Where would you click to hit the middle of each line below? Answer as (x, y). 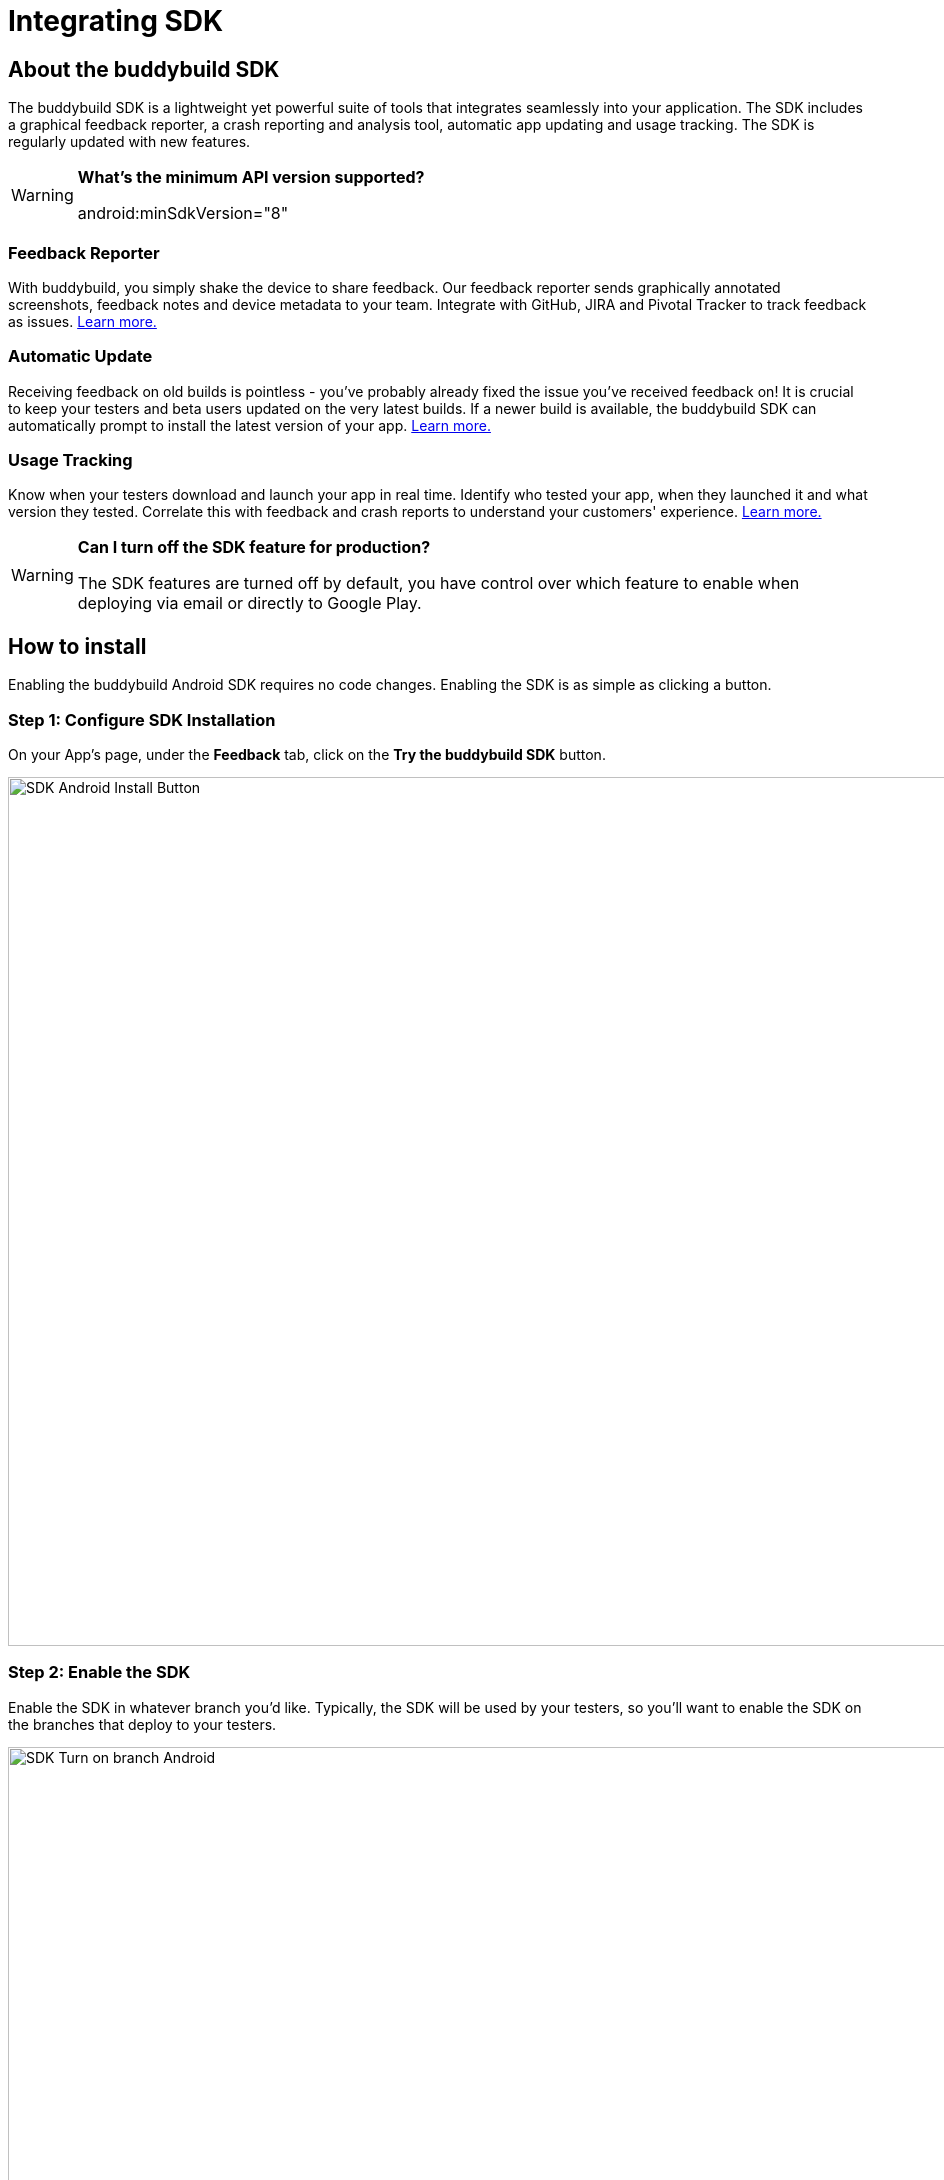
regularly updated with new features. (129, 142)
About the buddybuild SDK (144, 69)
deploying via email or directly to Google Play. (249, 603)
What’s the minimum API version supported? (251, 177)
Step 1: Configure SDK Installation (142, 719)
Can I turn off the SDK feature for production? (254, 547)
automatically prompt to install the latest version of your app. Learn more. (249, 425)
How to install (77, 646)
